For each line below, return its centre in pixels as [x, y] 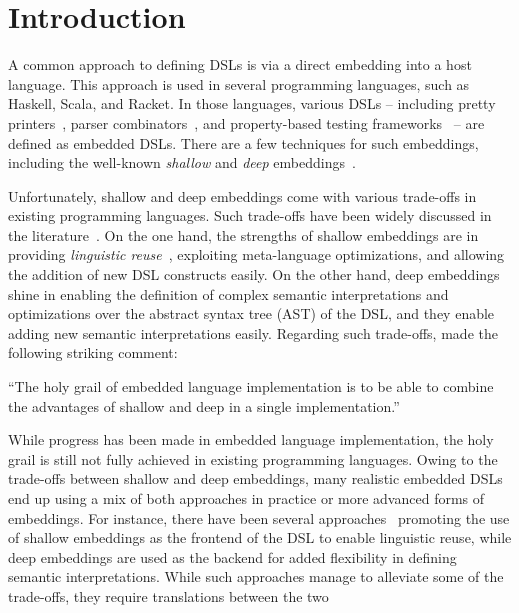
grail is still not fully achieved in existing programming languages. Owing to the [253, 458]
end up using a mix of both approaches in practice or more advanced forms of [246, 498]
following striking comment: [93, 352]
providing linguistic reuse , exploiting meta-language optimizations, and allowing [256, 254]
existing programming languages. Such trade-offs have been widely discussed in [250, 215]
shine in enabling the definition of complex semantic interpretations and [228, 293]
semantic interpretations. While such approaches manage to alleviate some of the [256, 576]
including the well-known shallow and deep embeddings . [182, 162]
